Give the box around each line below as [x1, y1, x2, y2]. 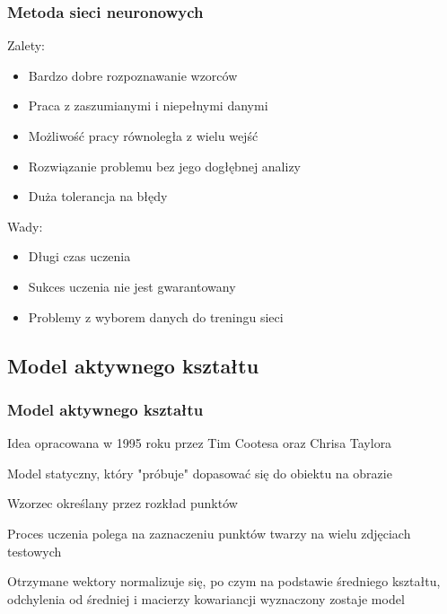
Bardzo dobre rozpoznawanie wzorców [28, 66, 238, 84]
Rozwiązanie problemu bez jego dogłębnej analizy [28, 156, 302, 175]
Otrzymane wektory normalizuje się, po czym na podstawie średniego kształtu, [7, 572, 441, 591]
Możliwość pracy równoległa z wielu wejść [28, 127, 259, 145]
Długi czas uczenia [28, 247, 131, 266]
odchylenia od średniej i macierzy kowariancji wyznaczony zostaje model [7, 589, 405, 608]
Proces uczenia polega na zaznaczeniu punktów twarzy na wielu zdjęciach [7, 523, 411, 542]
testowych [7, 541, 62, 560]
